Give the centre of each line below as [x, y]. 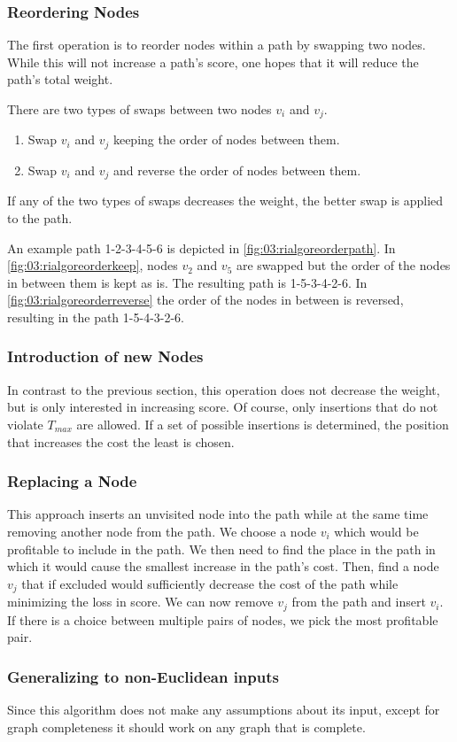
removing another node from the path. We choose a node [162, 531]
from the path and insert [359, 602]
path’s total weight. [60, 79]
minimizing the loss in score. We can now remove [140, 602]
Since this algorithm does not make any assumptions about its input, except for [224, 710]
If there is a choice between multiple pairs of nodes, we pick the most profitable [223, 619]
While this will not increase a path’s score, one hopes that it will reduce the [213, 62]
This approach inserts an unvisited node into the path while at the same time [218, 514]
